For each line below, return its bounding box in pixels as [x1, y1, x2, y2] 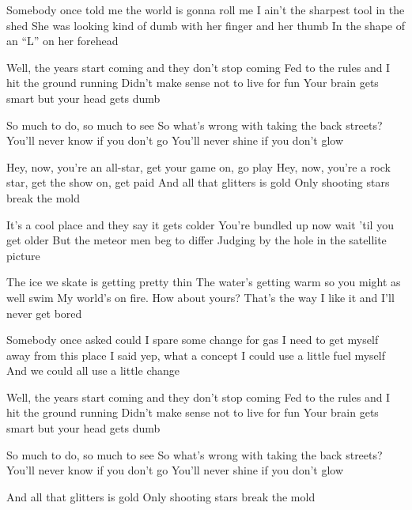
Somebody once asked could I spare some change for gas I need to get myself [6, 331, 379, 348]
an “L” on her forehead [6, 32, 119, 49]
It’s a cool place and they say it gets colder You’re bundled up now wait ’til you [6, 216, 394, 232]
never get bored [6, 304, 82, 321]
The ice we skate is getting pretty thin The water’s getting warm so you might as [6, 274, 401, 290]
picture [6, 247, 40, 263]
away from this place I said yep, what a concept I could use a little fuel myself [6, 346, 386, 363]
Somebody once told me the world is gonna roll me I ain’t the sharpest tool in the [6, 2, 405, 17]
